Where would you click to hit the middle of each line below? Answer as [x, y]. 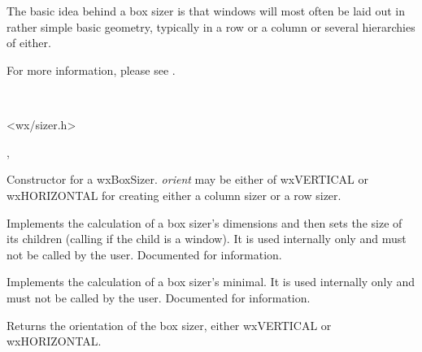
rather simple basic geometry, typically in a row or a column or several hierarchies [211, 26]
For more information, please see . [91, 70]
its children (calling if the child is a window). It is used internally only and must [207, 239]
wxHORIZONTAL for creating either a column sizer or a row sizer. [174, 195]
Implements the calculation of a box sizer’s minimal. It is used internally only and [211, 282]
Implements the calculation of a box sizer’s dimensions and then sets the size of [204, 222]
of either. [29, 43]
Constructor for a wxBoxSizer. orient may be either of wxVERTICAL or [187, 179]
